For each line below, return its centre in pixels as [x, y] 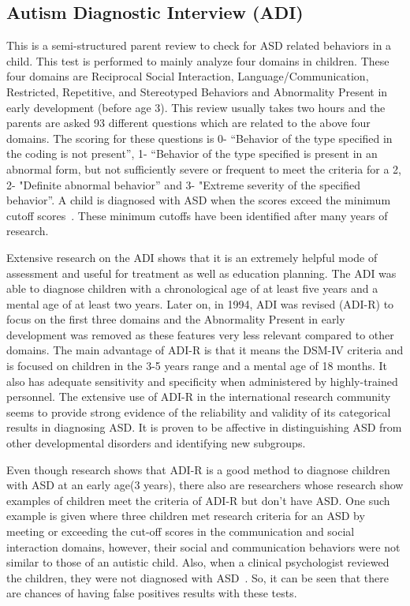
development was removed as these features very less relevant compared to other [200, 334]
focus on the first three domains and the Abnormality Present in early [176, 319]
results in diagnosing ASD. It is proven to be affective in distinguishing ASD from [204, 427]
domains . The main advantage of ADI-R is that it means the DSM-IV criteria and [205, 350]
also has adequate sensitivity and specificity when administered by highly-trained [202, 381]
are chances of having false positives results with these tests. [152, 593]
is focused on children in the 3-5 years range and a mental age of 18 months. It [197, 366]
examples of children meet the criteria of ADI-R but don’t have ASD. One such [198, 500]
